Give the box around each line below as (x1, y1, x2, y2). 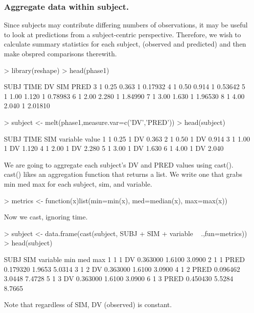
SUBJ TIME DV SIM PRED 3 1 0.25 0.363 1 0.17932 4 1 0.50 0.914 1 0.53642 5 (4, 81, 246, 92)
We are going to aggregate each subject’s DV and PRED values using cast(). (4, 159, 233, 169)
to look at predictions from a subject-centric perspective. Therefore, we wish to (4, 29, 241, 39)
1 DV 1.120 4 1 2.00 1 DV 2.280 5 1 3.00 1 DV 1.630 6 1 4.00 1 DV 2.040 (4, 143, 224, 153)
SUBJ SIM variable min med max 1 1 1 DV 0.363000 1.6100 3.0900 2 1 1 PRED (4, 254, 245, 264)
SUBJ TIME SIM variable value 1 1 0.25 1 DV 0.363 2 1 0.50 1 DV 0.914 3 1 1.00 (4, 133, 250, 144)
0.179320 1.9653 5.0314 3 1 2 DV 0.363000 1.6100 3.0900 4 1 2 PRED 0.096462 (4, 264, 240, 274)
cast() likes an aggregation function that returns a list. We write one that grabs (4, 169, 243, 179)
